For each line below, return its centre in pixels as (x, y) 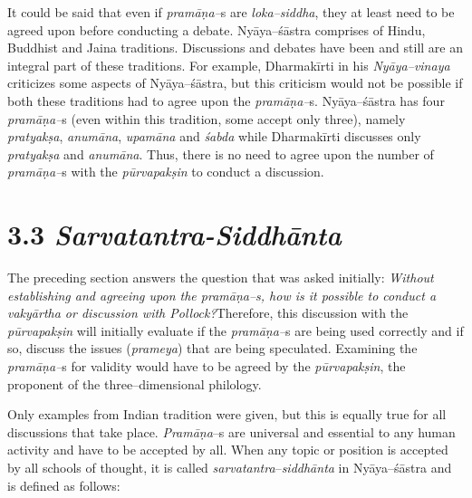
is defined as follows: (64, 485)
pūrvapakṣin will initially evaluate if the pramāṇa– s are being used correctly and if (236, 330)
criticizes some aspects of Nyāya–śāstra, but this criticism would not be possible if (235, 83)
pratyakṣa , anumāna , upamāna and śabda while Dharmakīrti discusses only (214, 136)
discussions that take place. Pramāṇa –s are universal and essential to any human (231, 431)
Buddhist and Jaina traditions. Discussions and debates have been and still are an (235, 48)
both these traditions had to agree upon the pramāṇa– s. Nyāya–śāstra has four (226, 100)
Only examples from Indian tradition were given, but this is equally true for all (227, 414)
